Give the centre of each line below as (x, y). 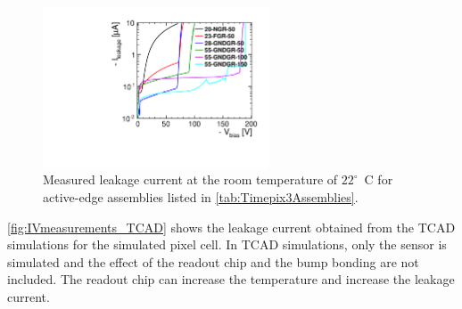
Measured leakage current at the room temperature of (190, 179)
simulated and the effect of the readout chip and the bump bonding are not (213, 261)
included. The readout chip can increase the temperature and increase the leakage (231, 279)
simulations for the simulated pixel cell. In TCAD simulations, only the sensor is (227, 244)
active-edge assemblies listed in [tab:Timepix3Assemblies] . (201, 196)
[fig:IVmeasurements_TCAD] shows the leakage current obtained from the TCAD (231, 227)
